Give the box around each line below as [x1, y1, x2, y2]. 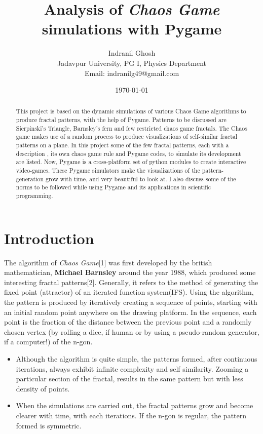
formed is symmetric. [16, 420, 82, 430]
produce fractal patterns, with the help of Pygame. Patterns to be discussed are [16, 115, 227, 124]
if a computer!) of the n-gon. [4, 336, 93, 347]
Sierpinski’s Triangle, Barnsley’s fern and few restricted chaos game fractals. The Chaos [16, 124, 247, 132]
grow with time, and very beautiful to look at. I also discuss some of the [45, 174, 236, 183]
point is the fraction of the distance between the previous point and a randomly [4, 317, 252, 327]
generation [16, 174, 44, 183]
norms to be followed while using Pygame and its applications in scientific [16, 183, 211, 191]
